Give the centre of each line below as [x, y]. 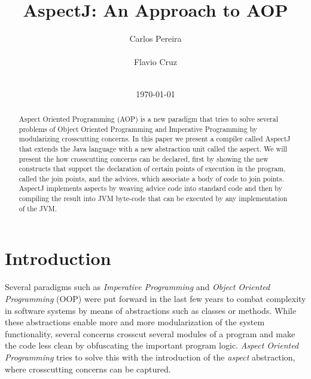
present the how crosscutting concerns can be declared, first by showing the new [144, 158]
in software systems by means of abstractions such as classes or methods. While [151, 310]
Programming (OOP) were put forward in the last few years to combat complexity [155, 298]
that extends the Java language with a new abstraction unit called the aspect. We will [153, 148]
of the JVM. [38, 208]
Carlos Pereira [155, 38]
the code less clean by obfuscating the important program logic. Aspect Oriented [152, 345]
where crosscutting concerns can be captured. [88, 369]
